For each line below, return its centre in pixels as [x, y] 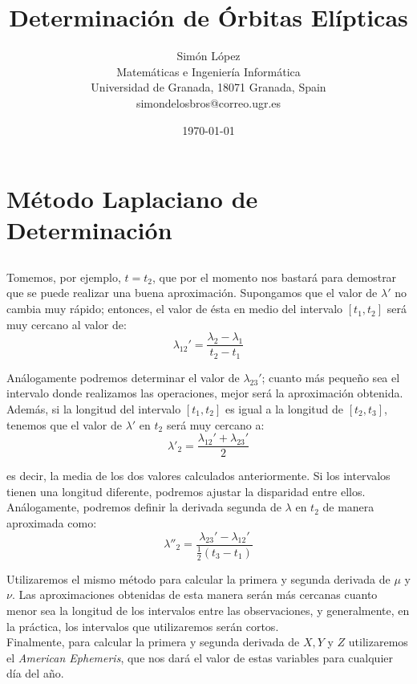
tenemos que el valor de [64, 424]
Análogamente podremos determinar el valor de [123, 377]
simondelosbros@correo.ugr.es [208, 102]
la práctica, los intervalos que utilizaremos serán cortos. [143, 626]
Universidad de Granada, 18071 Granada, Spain [208, 87]
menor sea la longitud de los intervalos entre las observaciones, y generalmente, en [208, 610]
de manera [348, 507]
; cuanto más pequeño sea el [331, 377]
